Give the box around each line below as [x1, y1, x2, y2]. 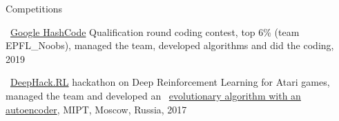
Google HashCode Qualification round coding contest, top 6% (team [10, 24, 300, 39]
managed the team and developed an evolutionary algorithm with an [6, 88, 301, 102]
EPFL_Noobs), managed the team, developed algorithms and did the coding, [6, 38, 334, 53]
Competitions [6, 1, 63, 15]
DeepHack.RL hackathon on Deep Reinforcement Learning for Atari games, [10, 75, 330, 89]
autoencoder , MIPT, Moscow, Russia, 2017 [6, 102, 187, 116]
